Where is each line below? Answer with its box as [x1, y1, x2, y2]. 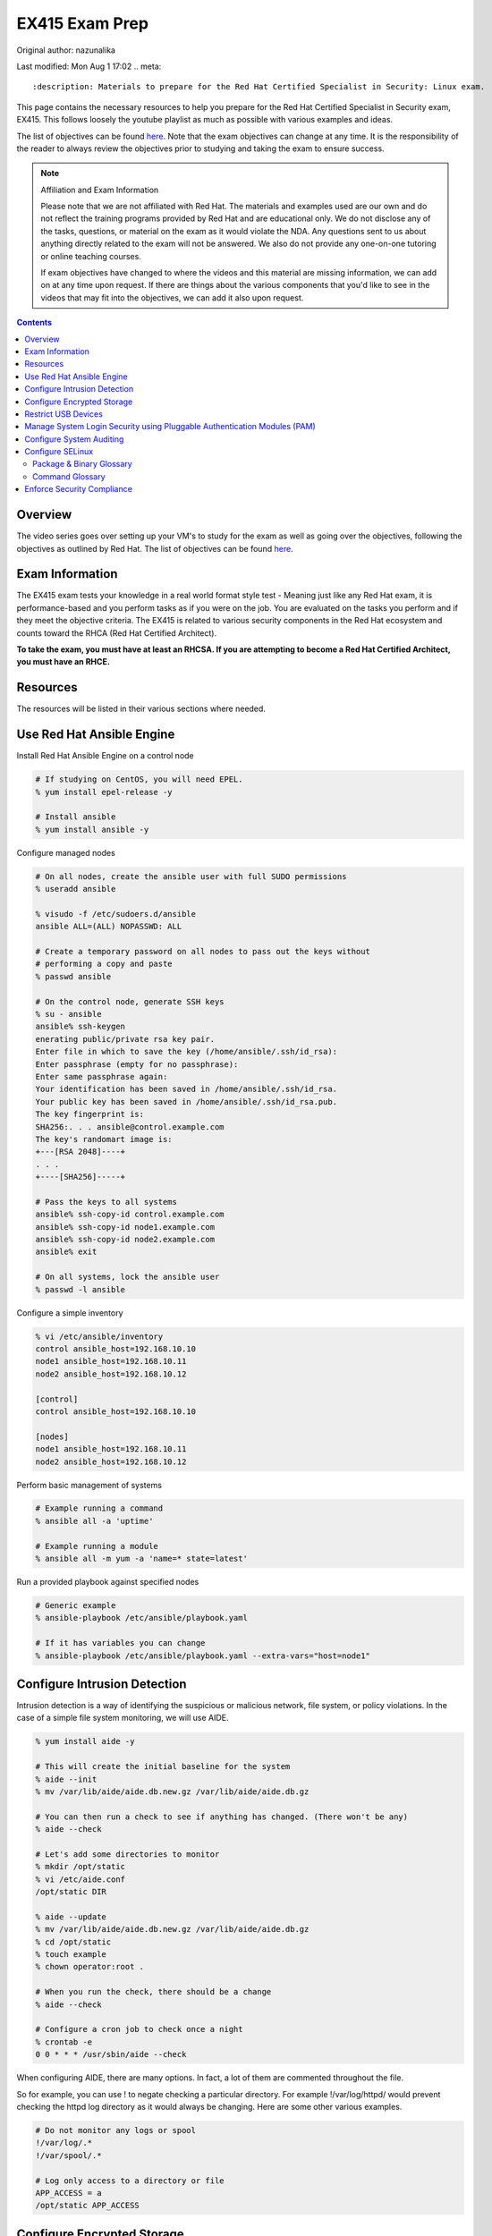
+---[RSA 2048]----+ [35, 1147, 125, 1157]
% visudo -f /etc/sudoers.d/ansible [35, 909, 197, 919]
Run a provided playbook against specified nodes [16, 1577, 199, 1588]
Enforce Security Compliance [24, 484, 133, 495]
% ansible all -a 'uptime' [35, 1516, 154, 1526]
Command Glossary [32, 470, 106, 482]
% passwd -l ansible [35, 1284, 125, 1294]
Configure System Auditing [24, 434, 124, 445]
